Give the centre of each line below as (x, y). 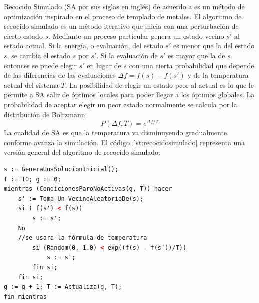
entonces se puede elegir (40, 65)
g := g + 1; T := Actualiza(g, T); (63, 287)
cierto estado (23, 36)
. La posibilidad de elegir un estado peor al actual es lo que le (159, 85)
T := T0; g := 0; (33, 179)
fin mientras (25, 297)
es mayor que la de (197, 55)
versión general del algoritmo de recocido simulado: (82, 152)
